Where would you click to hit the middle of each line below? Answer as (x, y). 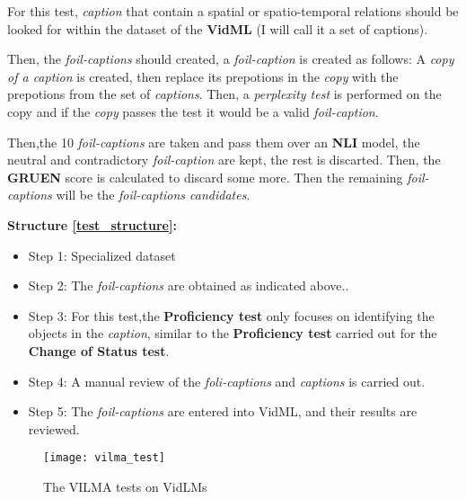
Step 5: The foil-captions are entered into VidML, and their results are (223, 411)
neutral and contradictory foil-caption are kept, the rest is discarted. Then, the (224, 160)
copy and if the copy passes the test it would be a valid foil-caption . (193, 111)
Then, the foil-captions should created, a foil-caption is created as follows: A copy (231, 59)
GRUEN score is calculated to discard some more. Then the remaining (205, 177)
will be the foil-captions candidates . (153, 195)
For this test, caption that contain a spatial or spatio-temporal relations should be (233, 11)
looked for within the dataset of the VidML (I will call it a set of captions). (218, 28)
